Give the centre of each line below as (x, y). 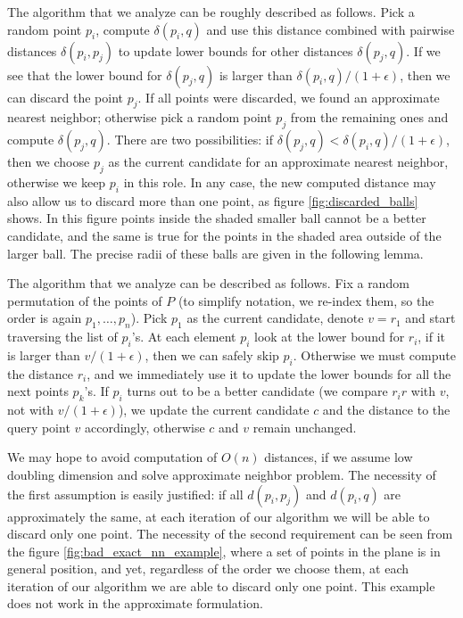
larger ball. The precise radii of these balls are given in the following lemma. (215, 253)
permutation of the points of (85, 300)
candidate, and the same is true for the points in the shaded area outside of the (224, 235)
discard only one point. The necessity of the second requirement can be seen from (230, 534)
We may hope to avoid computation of (112, 457)
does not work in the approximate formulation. (135, 603)
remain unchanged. (305, 427)
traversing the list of (62, 337)
